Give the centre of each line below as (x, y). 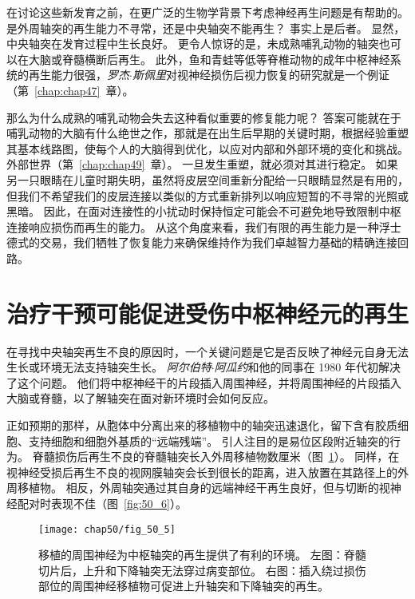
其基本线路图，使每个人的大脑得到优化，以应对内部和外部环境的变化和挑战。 (207, 148)
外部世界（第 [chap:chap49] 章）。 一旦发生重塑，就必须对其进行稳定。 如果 (202, 164)
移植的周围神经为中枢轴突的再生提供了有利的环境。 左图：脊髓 (202, 555)
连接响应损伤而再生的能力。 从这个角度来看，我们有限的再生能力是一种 (193, 226)
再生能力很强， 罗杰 (79, 75)
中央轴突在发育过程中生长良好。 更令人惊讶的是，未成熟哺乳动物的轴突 (193, 44)
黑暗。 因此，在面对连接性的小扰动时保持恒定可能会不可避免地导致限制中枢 (204, 211)
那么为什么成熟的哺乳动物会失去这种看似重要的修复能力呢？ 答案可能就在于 (204, 117)
